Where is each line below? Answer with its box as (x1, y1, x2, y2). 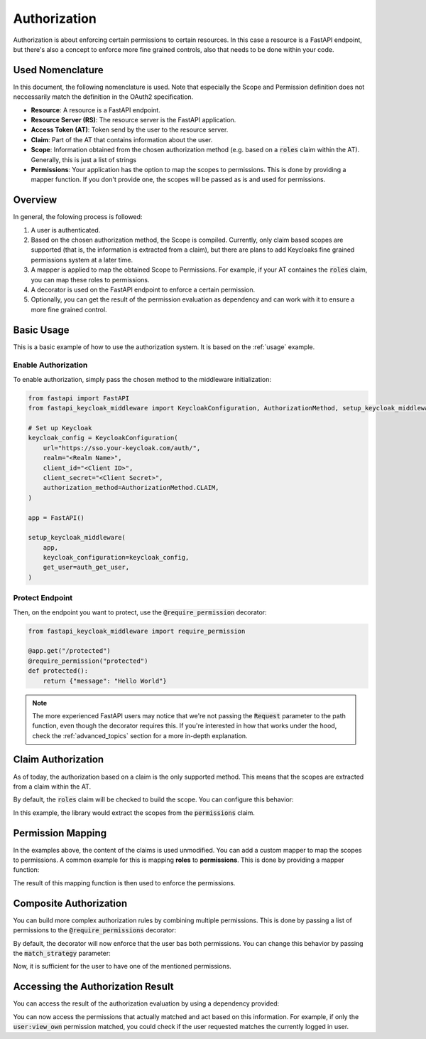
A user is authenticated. (31, 225, 101, 234)
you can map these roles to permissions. (31, 275, 150, 284)
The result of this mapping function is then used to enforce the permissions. (13, 878, 236, 887)
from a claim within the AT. (13, 782, 92, 791)
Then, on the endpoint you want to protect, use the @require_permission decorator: (13, 608, 267, 617)
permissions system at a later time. (31, 255, 133, 264)
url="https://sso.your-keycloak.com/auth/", (43, 444, 201, 452)
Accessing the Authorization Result (13, 981, 174, 993)
